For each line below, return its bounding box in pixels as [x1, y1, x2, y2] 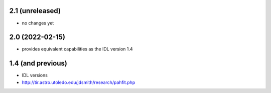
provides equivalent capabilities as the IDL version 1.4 [22, 46, 133, 52]
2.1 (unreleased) [9, 6, 61, 15]
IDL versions [22, 72, 48, 78]
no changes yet [22, 20, 54, 26]
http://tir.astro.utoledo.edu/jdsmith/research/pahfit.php [22, 79, 135, 85]
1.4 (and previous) [9, 59, 67, 67]
